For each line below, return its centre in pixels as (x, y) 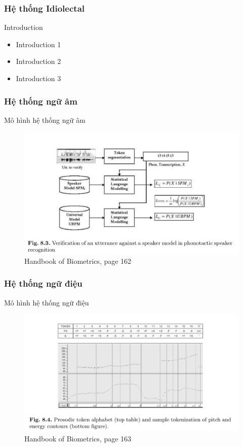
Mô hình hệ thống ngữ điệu (47, 302)
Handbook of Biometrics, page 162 (78, 261)
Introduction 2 (38, 61)
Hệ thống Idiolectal (44, 8)
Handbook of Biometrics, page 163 (78, 438)
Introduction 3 (38, 78)
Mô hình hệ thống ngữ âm (45, 119)
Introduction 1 (38, 44)
